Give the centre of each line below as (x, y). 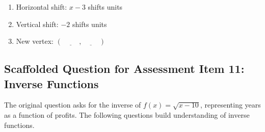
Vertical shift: (37, 24)
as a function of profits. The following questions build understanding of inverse (127, 114)
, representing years (230, 105)
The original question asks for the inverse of (73, 105)
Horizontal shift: (42, 7)
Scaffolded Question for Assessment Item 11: (124, 69)
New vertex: (35, 41)
